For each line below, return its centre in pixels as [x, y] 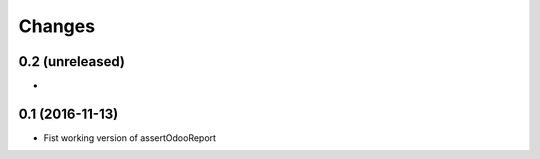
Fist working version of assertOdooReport [130, 137]
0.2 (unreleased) [71, 61]
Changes [56, 26]
